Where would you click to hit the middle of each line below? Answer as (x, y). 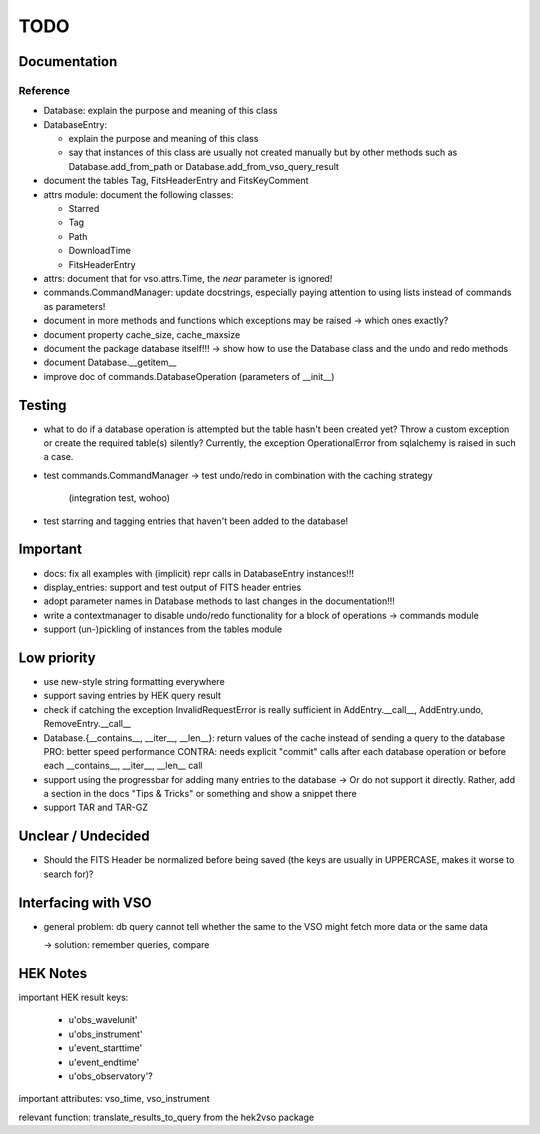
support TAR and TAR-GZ (96, 807)
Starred (84, 209)
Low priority (57, 657)
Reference (44, 90)
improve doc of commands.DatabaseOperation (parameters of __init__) (189, 376)
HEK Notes (53, 973)
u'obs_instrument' (106, 1034)
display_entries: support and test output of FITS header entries (172, 587)
